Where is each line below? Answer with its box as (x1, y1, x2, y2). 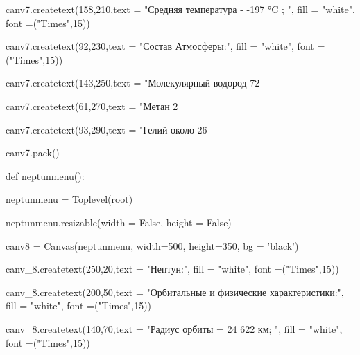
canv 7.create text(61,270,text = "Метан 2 (6, 98, 178, 113)
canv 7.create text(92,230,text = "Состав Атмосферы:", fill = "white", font (6, 39, 314, 53)
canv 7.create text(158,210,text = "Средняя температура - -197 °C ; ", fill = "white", (6, 2, 355, 16)
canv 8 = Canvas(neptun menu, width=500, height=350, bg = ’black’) (6, 238, 299, 253)
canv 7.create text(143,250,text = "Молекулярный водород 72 (6, 75, 260, 90)
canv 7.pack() (6, 145, 60, 160)
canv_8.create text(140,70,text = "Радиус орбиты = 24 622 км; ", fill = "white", (6, 321, 343, 336)
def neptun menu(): (6, 168, 85, 183)
